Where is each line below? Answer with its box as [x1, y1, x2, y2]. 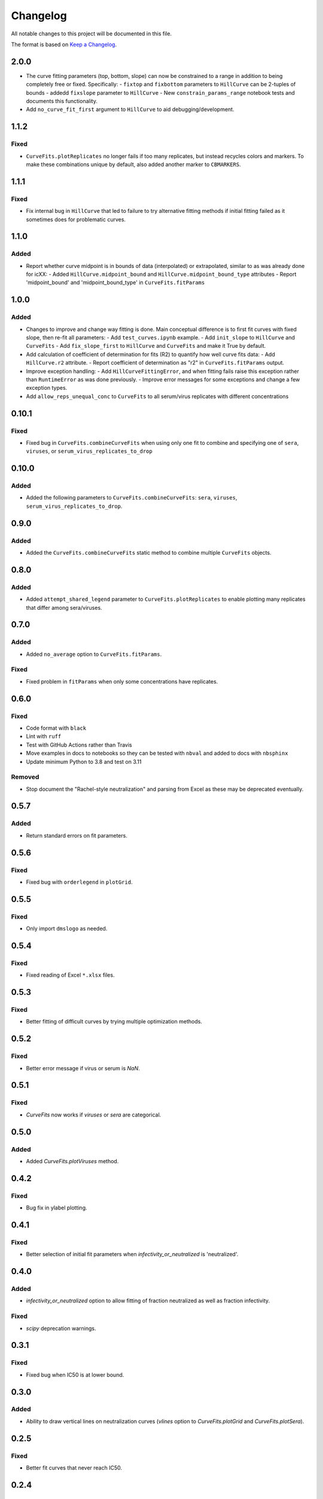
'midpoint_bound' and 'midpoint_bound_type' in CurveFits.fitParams [26, 279, 205, 286]
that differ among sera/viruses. [26, 604, 102, 611]
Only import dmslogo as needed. [26, 925, 108, 932]
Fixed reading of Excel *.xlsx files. [26, 971, 115, 979]
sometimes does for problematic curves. [26, 216, 126, 223]
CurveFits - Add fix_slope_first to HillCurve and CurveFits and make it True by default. [26, 342, 266, 350]
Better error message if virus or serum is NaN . [26, 1064, 140, 1071]
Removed [11, 773, 39, 781]
